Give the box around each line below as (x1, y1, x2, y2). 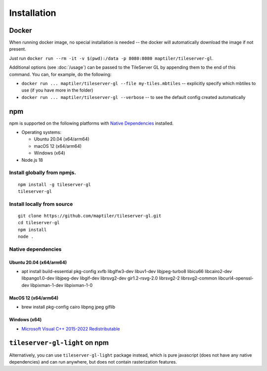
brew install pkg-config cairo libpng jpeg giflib (21, 304, 116, 310)
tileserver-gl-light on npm (9, 339, 109, 347)
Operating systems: (21, 129, 62, 136)
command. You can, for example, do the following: (9, 71, 112, 77)
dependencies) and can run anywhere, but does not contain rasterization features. (9, 359, 178, 365)
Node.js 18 (21, 157, 43, 163)
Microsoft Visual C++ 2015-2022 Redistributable (21, 325, 120, 331)
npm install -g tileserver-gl (18, 182, 91, 187)
